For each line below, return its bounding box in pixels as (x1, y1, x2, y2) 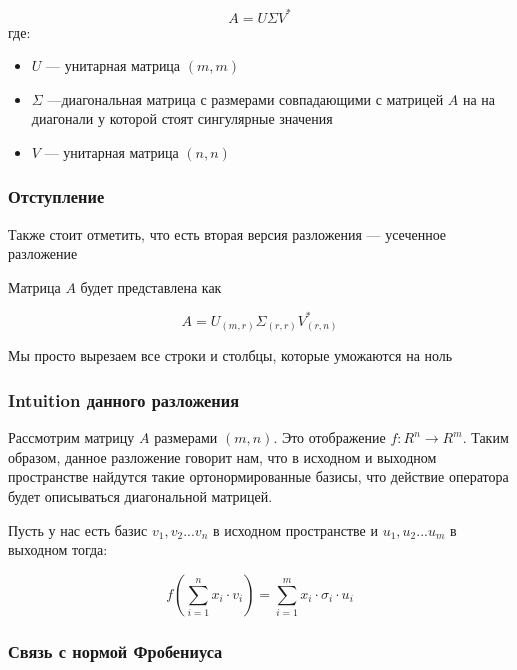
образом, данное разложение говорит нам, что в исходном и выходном (8, 446, 437, 467)
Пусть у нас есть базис (8, 519, 148, 540)
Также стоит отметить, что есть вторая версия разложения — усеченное (8, 223, 447, 244)
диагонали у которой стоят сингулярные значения (31, 108, 333, 129)
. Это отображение (273, 427, 386, 448)
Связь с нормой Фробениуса (8, 638, 223, 663)
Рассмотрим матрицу (8, 427, 135, 448)
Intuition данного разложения (8, 388, 240, 412)
